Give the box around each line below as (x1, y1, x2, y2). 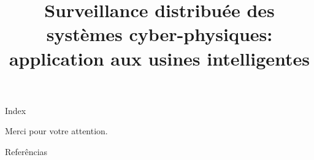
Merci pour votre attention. (5, 124, 108, 137)
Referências (5, 145, 48, 158)
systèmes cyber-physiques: (46, 21, 273, 47)
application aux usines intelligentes (9, 45, 310, 70)
